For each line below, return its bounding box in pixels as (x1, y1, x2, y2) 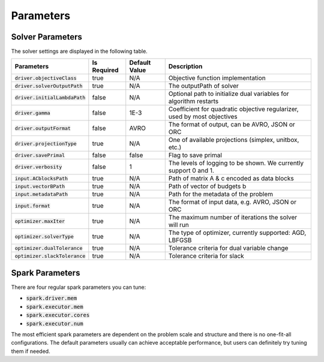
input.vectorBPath (14, 183, 65, 189)
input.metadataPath (14, 191, 68, 197)
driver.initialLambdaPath (14, 94, 86, 101)
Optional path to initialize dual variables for (168, 90, 289, 98)
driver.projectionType (14, 140, 77, 147)
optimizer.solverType (14, 233, 74, 240)
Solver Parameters (11, 32, 82, 42)
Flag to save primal (168, 151, 222, 159)
